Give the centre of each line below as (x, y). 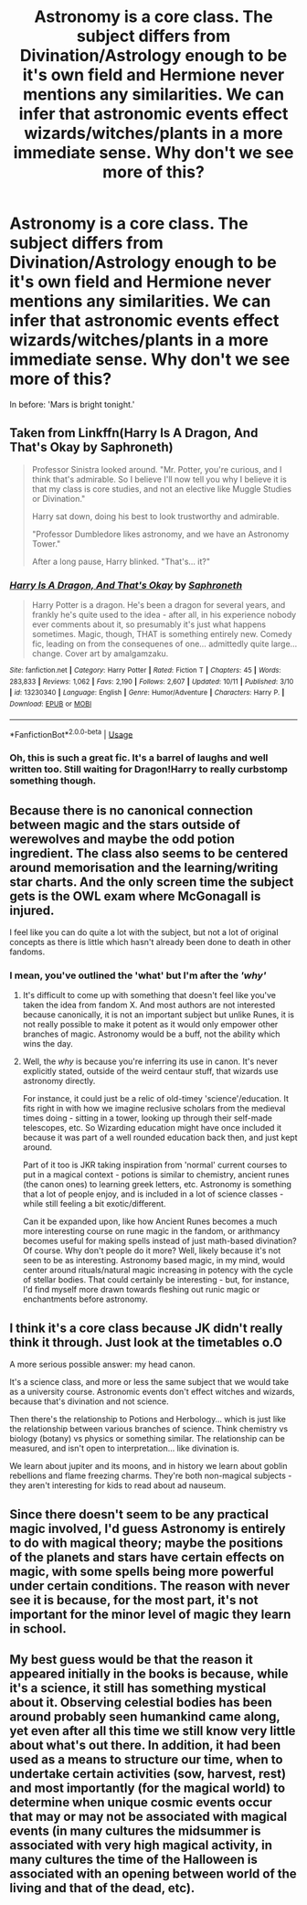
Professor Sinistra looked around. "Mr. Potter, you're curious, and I (157, 469)
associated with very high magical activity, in (141, 1845)
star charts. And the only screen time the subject (152, 882)
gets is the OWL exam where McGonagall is (135, 896)
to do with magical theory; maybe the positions (146, 1543)
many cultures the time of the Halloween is (133, 1859)
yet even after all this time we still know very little (153, 1731)
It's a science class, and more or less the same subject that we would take (149, 1382)
